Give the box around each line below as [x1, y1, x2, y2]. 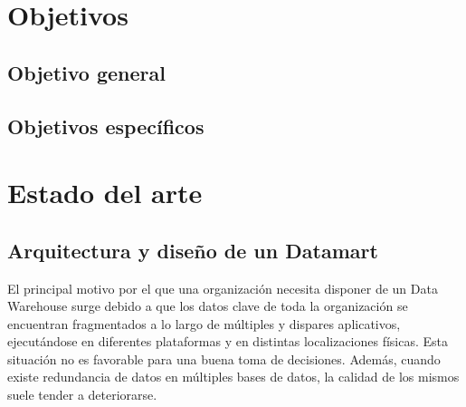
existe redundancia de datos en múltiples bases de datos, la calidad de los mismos [7, 367, 460, 386]
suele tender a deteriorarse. [7, 385, 157, 404]
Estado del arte [7, 174, 203, 211]
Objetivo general [7, 58, 166, 86]
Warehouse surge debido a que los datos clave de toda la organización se [7, 296, 408, 315]
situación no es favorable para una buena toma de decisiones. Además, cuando [7, 349, 441, 368]
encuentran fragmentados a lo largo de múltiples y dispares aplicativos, [7, 314, 401, 333]
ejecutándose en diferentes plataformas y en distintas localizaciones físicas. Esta [7, 332, 449, 351]
